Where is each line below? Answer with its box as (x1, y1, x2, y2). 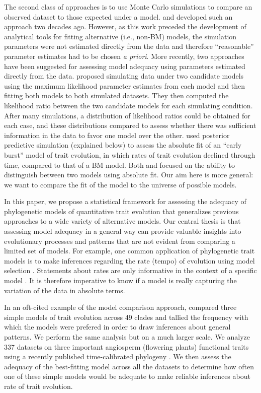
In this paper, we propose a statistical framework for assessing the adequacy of (4, 196, 246, 207)
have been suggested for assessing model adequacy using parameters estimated (4, 60, 245, 71)
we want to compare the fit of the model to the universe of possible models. (4, 179, 237, 189)
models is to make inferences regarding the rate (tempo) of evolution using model (4, 255, 255, 266)
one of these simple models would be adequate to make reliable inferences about (4, 371, 250, 381)
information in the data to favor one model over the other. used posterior (4, 129, 230, 140)
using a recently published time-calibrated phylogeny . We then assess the (4, 351, 231, 362)
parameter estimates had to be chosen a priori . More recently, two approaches (4, 50, 244, 61)
